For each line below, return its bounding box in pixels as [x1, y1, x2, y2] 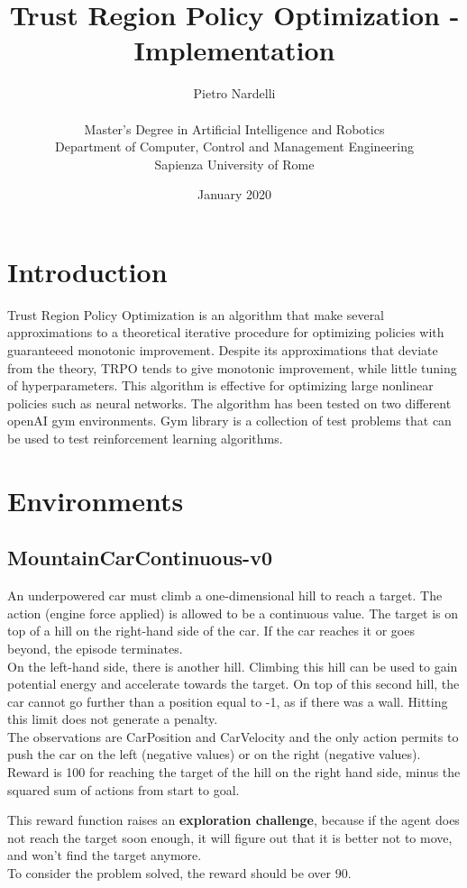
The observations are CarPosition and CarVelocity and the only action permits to [7, 727, 459, 746]
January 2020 [197, 185, 271, 204]
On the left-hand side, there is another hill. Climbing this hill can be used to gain [7, 656, 458, 675]
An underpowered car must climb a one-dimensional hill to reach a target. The [7, 586, 443, 605]
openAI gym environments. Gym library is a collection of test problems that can [7, 411, 452, 430]
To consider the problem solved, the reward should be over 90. [7, 864, 352, 883]
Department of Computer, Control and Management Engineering [54, 137, 415, 156]
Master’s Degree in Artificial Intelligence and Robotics [84, 119, 385, 138]
